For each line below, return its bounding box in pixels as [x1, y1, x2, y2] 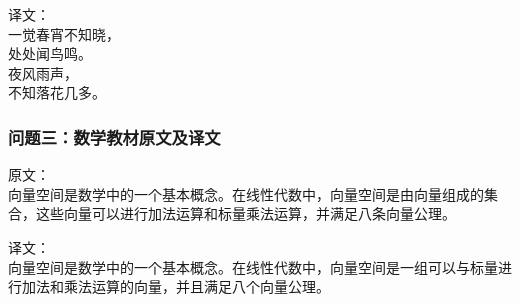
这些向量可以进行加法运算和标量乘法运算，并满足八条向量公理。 [35, 203, 456, 224]
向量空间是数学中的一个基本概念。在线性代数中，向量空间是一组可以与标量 [8, 256, 498, 277]
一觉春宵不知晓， [8, 23, 120, 44]
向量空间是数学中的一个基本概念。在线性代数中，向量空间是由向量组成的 [8, 183, 484, 204]
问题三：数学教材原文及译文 [8, 124, 221, 149]
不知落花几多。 [8, 82, 106, 103]
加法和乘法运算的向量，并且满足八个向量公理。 [21, 276, 330, 297]
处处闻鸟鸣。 [8, 43, 92, 64]
